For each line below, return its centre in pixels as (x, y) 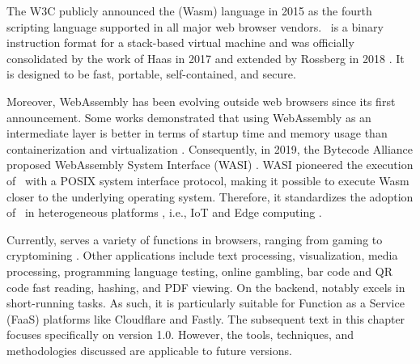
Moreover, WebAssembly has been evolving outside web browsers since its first (201, 101)
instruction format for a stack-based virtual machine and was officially (180, 42)
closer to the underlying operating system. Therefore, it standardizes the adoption (210, 196)
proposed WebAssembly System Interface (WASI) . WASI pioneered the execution (210, 165)
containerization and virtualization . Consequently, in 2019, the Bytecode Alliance (210, 148)
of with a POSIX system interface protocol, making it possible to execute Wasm (208, 180)
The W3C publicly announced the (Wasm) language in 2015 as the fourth (189, 11)
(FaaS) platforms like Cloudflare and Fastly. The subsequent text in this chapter (206, 318)
